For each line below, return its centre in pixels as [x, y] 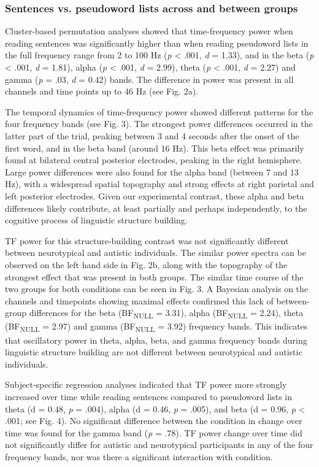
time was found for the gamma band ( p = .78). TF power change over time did [154, 432]
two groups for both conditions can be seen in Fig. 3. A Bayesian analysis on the [157, 289]
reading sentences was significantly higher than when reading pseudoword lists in [157, 43]
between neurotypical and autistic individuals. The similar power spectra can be [156, 253]
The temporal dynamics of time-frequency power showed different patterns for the [159, 111]
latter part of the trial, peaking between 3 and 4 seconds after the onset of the [152, 135]
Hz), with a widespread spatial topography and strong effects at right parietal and [159, 184]
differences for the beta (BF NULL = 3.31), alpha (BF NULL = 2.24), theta [166, 314]
